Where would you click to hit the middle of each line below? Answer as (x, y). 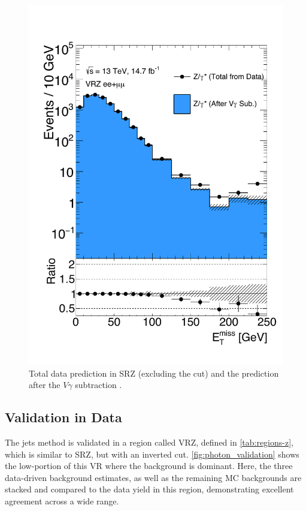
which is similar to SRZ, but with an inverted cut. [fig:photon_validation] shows (152, 454)
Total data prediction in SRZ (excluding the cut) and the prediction (154, 373)
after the (45, 385)
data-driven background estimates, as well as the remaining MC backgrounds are (153, 477)
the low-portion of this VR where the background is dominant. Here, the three (149, 466)
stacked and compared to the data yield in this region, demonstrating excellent (149, 489)
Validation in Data (63, 417)
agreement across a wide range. (62, 501)
